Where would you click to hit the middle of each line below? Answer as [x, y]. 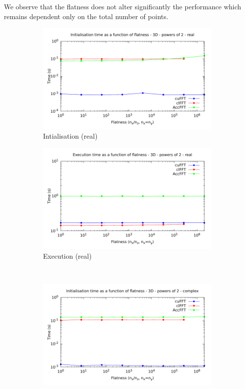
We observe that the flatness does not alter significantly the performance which [123, 6]
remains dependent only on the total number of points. [86, 16]
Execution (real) [67, 255]
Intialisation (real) [70, 136]
